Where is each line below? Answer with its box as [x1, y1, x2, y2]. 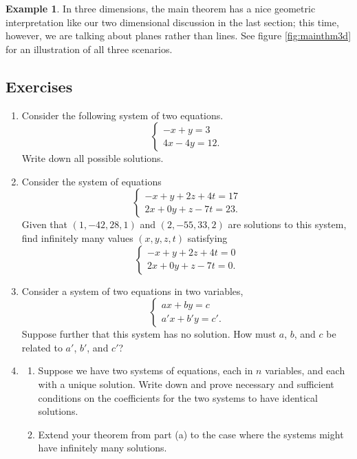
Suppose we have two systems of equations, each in [38, 363, 253, 378]
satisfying [187, 230, 228, 245]
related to [21, 340, 63, 354]
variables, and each [265, 363, 345, 378]
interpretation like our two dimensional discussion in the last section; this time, [6, 14, 339, 29]
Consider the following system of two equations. [21, 108, 224, 122]
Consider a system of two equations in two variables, [21, 283, 244, 298]
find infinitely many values [21, 230, 133, 245]
